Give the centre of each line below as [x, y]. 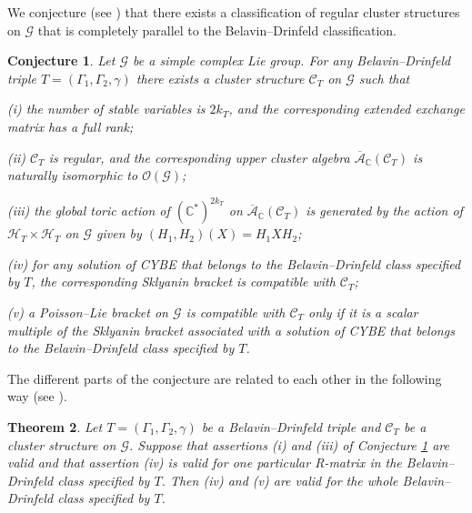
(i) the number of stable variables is [106, 109]
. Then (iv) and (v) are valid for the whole [280, 480]
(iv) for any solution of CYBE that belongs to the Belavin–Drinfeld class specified [234, 263]
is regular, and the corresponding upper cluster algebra [199, 157]
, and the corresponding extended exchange [346, 109]
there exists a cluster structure [220, 78]
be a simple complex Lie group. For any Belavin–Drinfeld [292, 60]
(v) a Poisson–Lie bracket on [88, 312]
